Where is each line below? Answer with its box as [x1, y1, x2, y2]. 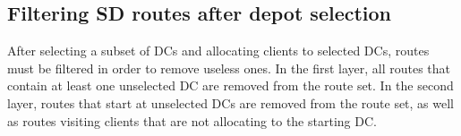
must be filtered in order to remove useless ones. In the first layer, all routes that [7, 58, 451, 77]
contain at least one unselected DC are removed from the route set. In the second [7, 76, 454, 95]
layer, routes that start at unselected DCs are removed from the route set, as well [7, 93, 455, 112]
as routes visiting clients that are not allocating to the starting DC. [7, 111, 377, 130]
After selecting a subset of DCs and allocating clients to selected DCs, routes [7, 41, 430, 60]
